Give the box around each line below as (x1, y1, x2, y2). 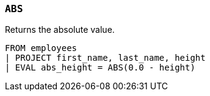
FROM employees (5, 43, 78, 53)
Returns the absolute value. (5, 24, 115, 35)
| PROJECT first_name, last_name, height (5, 53, 206, 63)
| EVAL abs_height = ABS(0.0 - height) (5, 63, 195, 73)
